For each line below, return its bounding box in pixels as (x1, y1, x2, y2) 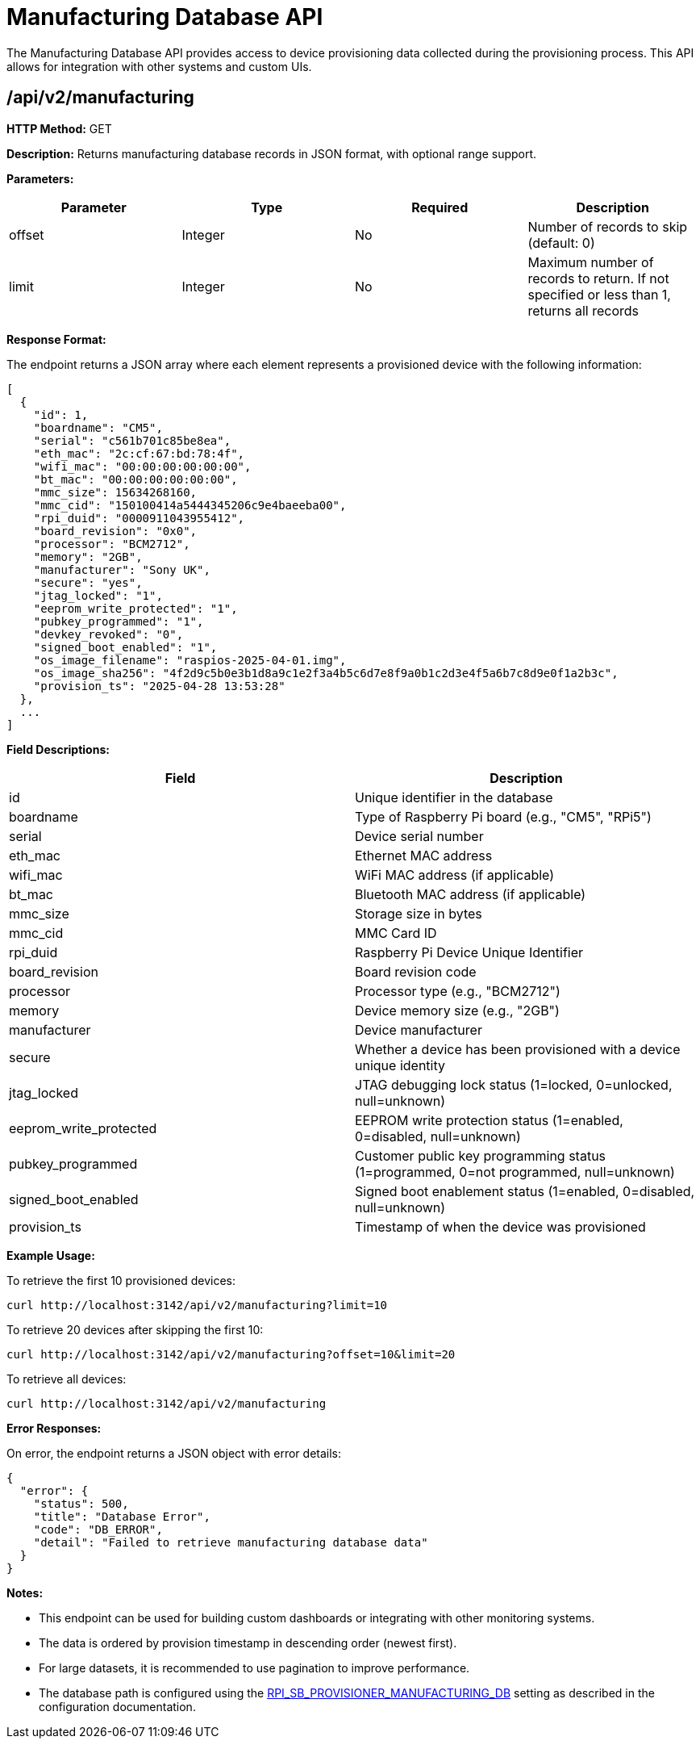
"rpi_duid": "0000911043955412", (33, 511, 245, 525)
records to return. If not (527, 270, 669, 287)
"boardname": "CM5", (33, 421, 163, 434)
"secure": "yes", (33, 575, 143, 589)
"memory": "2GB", (33, 550, 143, 563)
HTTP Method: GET (6, 121, 112, 136)
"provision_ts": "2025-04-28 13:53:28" (33, 679, 285, 693)
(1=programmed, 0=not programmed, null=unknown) (355, 1163, 675, 1180)
